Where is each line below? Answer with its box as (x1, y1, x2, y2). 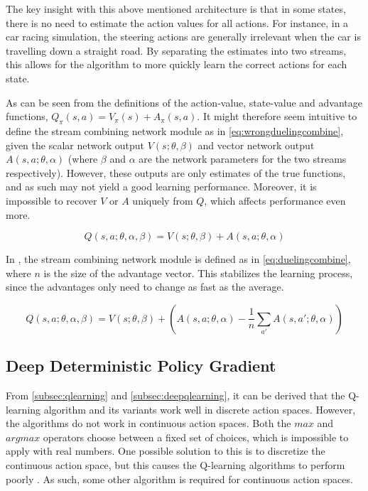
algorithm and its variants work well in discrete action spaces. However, (43, 401, 356, 416)
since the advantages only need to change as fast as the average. (6, 279, 284, 294)
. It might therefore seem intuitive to (197, 109, 357, 124)
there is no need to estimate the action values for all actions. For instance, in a (6, 15, 349, 30)
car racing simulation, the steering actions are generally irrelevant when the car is (6, 29, 361, 44)
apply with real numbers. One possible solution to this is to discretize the (6, 443, 325, 458)
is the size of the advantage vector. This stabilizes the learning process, (43, 265, 353, 280)
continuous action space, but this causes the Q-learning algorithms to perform (6, 458, 345, 473)
